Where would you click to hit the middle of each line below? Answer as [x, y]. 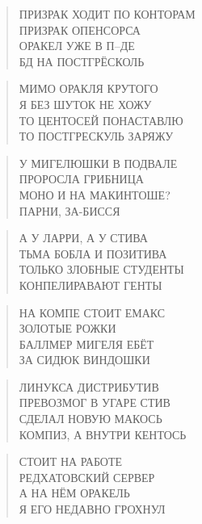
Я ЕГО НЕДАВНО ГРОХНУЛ [92, 509]
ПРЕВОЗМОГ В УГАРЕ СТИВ [95, 402]
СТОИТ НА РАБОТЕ [71, 461]
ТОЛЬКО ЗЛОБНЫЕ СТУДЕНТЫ [101, 269]
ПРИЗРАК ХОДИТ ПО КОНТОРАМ [107, 14]
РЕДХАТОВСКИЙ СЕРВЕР [87, 477]
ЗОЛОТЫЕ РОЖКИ [67, 328]
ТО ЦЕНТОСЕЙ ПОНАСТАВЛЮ [101, 120]
